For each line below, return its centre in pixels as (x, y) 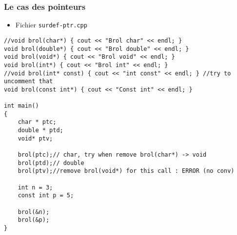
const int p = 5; (46, 196)
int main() (21, 106)
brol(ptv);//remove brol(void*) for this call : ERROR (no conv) (126, 171)
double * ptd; (40, 130)
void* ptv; (35, 138)
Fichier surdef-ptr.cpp (51, 25)
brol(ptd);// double (51, 163)
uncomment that (29, 82)
